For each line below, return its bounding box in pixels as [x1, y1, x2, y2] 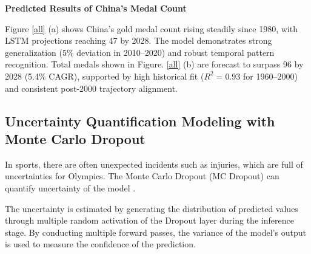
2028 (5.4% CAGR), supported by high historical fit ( [5, 69, 204, 82]
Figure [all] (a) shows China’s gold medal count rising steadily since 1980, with [5, 22, 298, 35]
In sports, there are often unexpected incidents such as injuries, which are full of [5, 157, 303, 170]
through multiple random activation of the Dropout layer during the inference [5, 214, 294, 227]
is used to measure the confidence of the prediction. [5, 238, 196, 250]
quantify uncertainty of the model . [5, 181, 136, 194]
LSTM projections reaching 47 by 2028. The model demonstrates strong [5, 34, 272, 47]
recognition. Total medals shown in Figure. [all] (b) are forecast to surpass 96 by [5, 58, 304, 70]
